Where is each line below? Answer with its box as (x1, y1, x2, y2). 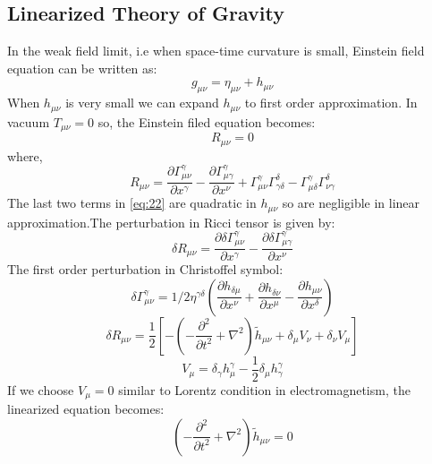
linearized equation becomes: (7, 400, 165, 418)
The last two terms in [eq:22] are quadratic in (7, 193, 257, 212)
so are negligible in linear (282, 193, 420, 212)
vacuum (7, 112, 50, 131)
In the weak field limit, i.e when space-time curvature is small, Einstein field (7, 41, 425, 60)
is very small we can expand (65, 93, 219, 112)
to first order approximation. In (244, 93, 418, 112)
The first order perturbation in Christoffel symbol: (7, 260, 284, 279)
